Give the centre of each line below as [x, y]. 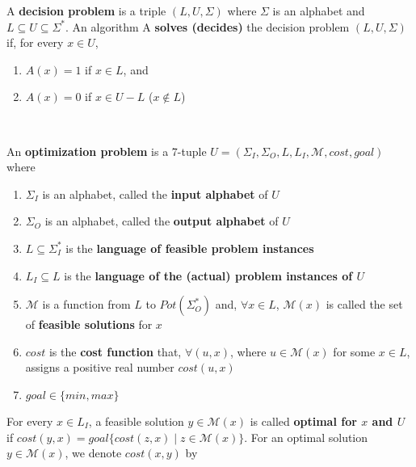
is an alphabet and [319, 11]
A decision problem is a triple [86, 11]
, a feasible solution [136, 421]
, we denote [93, 453]
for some [354, 351]
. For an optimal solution [306, 437]
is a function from [86, 304]
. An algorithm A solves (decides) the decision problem [208, 26]
